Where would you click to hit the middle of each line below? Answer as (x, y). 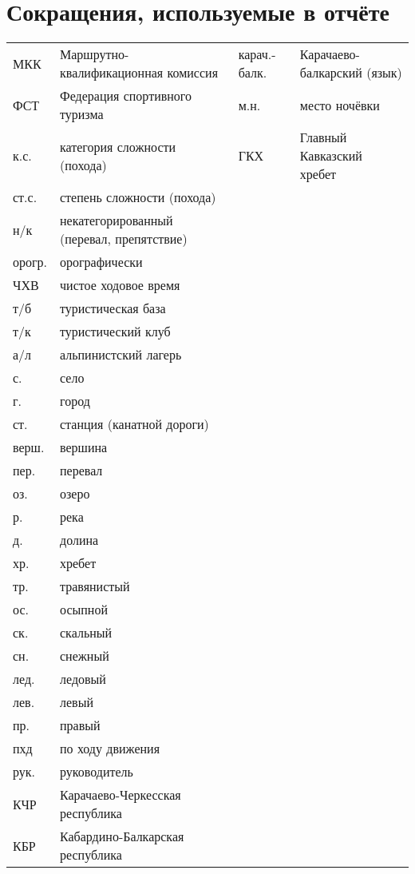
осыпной (84, 610)
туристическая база (113, 308)
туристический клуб (115, 332)
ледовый (83, 679)
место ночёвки (340, 105)
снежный (85, 656)
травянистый (95, 586)
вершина (84, 447)
